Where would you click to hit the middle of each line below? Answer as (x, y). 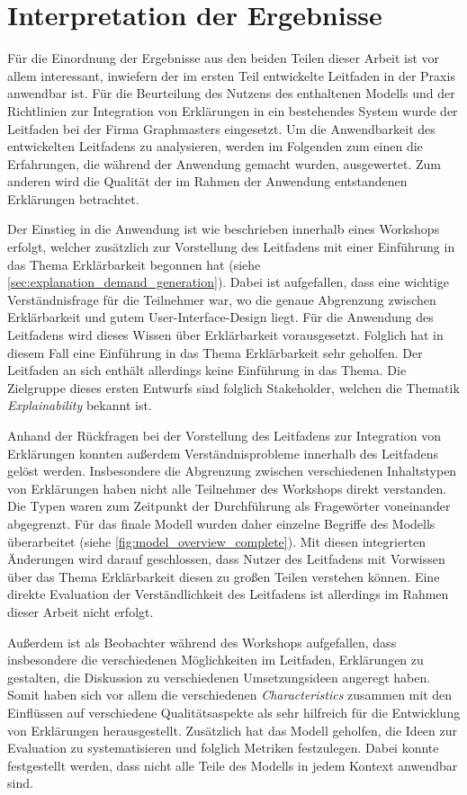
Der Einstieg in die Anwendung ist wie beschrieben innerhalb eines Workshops (224, 229)
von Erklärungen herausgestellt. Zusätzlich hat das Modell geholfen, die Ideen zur (233, 730)
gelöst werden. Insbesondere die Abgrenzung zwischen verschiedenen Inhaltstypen (232, 471)
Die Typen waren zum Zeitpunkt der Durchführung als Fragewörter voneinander (229, 506)
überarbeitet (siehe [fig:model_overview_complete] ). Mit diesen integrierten (217, 541)
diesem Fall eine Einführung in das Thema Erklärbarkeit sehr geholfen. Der (215, 352)
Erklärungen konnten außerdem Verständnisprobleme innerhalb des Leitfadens (223, 453)
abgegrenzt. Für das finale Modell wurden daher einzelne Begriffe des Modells (221, 523)
